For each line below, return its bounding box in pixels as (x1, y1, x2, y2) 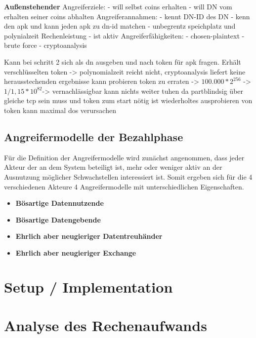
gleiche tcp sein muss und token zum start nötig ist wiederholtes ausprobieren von (4, 95, 253, 106)
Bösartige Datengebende (15, 214, 101, 225)
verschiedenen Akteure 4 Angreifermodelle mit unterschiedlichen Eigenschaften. (4, 181, 244, 191)
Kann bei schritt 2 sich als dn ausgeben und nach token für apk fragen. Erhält (4, 56, 241, 67)
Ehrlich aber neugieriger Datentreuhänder (15, 231, 163, 241)
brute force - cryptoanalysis (4, 40, 87, 50)
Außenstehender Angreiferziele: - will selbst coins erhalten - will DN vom (4, 1, 232, 11)
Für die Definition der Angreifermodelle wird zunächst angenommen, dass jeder (4, 152, 245, 162)
